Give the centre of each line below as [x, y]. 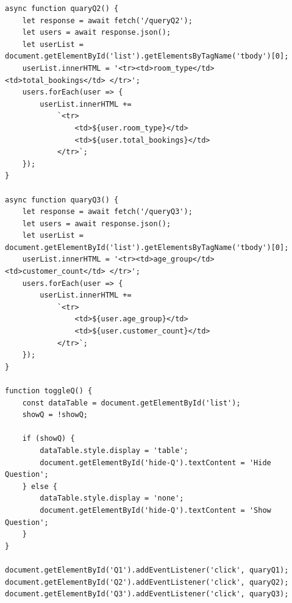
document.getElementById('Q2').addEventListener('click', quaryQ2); [147, 582]
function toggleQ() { [49, 391]
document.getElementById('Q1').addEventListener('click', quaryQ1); [147, 570]
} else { [40, 486]
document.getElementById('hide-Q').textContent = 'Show [155, 510]
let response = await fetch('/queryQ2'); [107, 20]
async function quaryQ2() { [62, 9]
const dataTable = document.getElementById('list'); [131, 403]
